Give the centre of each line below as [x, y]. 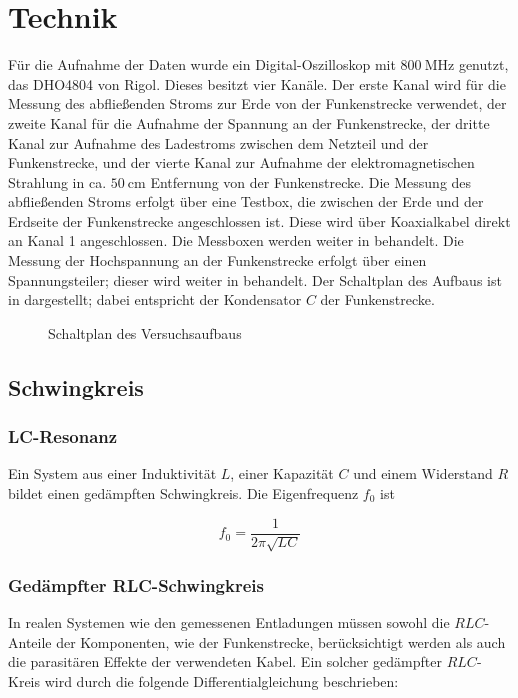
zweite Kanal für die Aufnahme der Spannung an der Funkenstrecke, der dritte [249, 122]
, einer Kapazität [282, 473]
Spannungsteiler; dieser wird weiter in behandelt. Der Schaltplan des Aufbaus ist [255, 279]
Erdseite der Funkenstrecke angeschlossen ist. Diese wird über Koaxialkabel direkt [259, 220]
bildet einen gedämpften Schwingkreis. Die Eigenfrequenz [183, 493]
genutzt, [483, 64]
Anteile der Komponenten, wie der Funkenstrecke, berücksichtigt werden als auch [257, 641]
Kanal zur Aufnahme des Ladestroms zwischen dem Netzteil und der [218, 142]
